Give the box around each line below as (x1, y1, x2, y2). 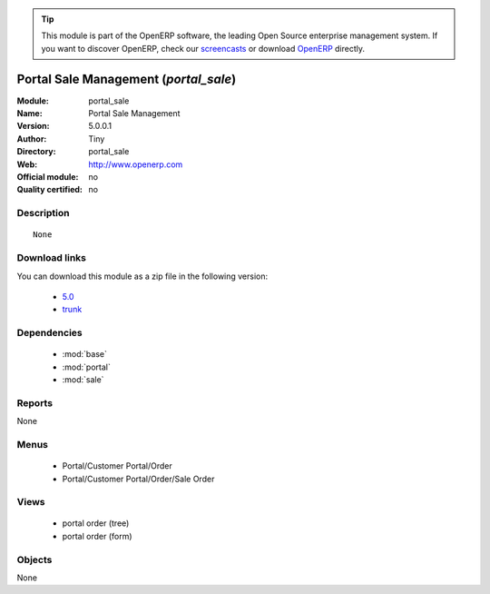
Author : (16, 133, 47, 144)
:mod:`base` (62, 349, 108, 360)
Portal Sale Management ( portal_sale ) (16, 71, 237, 86)
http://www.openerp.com (88, 159, 183, 170)
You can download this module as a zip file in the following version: (16, 271, 269, 282)
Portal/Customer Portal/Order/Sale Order (62, 473, 215, 484)
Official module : (16, 172, 79, 183)
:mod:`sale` (62, 374, 104, 385)
